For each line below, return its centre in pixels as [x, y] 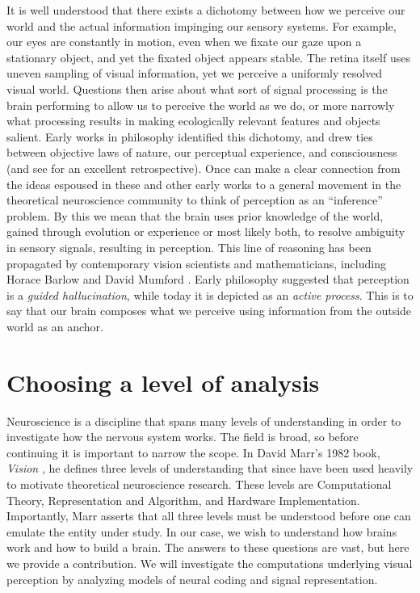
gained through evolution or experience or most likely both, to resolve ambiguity [206, 231]
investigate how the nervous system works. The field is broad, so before [183, 437]
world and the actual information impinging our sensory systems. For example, [202, 25]
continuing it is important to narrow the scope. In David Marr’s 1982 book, [193, 452]
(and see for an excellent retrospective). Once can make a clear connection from [204, 168]
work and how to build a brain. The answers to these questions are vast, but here [208, 547]
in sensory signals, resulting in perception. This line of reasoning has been [189, 247]
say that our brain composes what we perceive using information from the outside [209, 311]
